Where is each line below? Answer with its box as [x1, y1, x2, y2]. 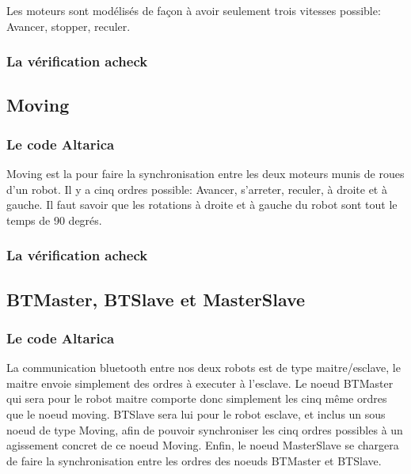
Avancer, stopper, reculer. [6, 17, 131, 34]
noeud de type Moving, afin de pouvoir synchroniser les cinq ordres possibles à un [6, 421, 403, 438]
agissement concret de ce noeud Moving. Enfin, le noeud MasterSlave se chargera [6, 437, 399, 453]
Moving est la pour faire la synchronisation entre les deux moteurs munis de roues [6, 165, 405, 182]
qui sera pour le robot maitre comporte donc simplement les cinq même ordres [6, 390, 387, 407]
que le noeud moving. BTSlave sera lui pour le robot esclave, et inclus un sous [6, 406, 386, 423]
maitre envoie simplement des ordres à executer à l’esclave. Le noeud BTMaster [6, 374, 394, 391]
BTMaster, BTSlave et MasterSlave [6, 286, 306, 311]
